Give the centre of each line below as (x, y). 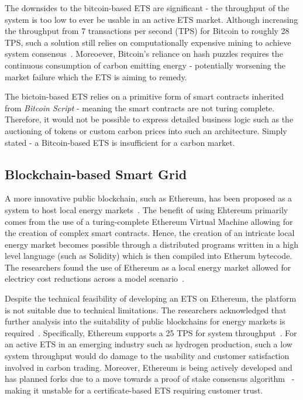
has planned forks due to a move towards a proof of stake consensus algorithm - (150, 379)
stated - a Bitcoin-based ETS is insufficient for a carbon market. (120, 142)
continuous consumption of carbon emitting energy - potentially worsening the (145, 65)
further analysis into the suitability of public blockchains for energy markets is (145, 321)
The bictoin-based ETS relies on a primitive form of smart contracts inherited (144, 96)
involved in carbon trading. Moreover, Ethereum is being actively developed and (149, 367)
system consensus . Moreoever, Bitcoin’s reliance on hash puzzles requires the (144, 54)
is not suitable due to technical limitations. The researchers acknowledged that (146, 310)
